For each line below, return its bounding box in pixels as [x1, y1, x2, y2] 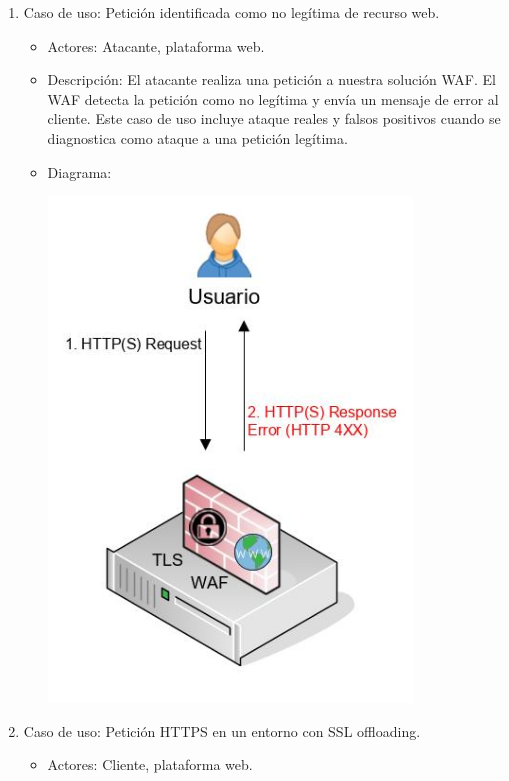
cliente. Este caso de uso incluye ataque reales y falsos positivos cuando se [47, 108, 501, 129]
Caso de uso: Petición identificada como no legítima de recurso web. [23, 2, 440, 22]
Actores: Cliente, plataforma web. [47, 754, 253, 775]
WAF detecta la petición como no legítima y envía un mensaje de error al [47, 88, 499, 109]
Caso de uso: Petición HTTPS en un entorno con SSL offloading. [23, 720, 421, 741]
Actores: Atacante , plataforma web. [47, 35, 265, 56]
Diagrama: [47, 161, 112, 182]
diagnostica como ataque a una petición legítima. [47, 127, 348, 148]
